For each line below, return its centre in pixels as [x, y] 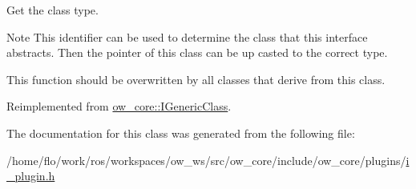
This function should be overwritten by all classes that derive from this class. [196, 79]
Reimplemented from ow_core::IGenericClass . [119, 106]
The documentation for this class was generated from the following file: [181, 133]
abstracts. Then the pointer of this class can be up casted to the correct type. [197, 52]
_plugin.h [31, 176]
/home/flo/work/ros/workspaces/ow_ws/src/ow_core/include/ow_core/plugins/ [206, 160]
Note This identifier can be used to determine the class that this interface [187, 36]
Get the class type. [53, 10]
